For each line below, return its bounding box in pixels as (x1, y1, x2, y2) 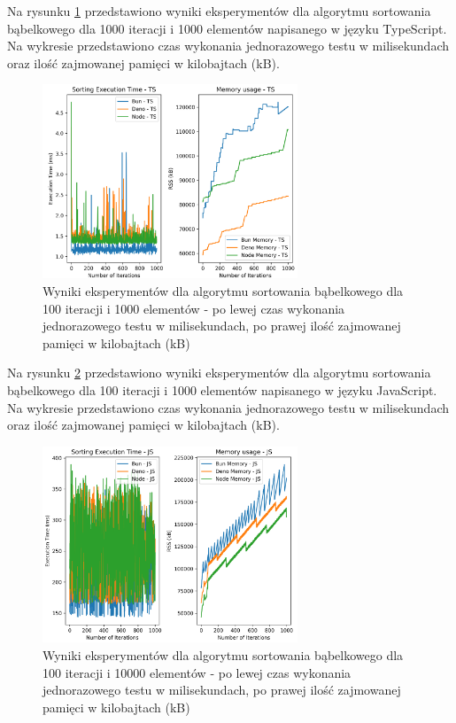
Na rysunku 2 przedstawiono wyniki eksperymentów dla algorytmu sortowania (7, 363, 431, 382)
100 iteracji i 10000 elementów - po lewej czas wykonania (43, 663, 352, 681)
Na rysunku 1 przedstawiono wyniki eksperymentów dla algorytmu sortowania (7, 2, 431, 19)
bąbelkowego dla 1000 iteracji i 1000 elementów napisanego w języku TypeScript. (7, 19, 447, 37)
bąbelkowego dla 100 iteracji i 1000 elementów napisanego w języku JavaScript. (7, 380, 437, 399)
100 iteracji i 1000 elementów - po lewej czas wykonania (43, 299, 345, 317)
